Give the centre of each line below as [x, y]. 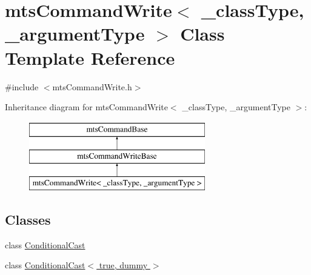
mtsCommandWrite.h [92, 86]
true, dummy [123, 265]
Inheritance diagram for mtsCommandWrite [86, 107]
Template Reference [90, 57]
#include [22, 86]
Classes [28, 220]
